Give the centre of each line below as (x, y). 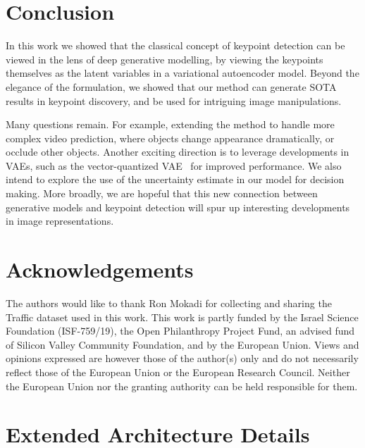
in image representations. (60, 221)
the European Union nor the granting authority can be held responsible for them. (182, 386)
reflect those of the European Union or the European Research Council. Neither (178, 372)
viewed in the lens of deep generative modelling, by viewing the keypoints (165, 59)
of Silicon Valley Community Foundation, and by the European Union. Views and (182, 344)
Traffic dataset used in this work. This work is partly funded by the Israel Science (182, 317)
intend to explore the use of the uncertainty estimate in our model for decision (175, 179)
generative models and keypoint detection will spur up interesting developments (178, 207)
